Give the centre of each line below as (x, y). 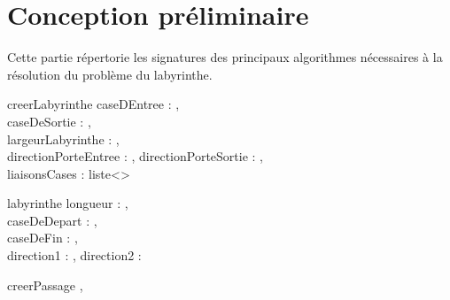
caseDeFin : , (43, 238)
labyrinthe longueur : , (68, 203)
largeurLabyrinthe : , (63, 138)
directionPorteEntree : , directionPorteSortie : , (136, 156)
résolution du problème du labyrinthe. (110, 74)
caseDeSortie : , (49, 121)
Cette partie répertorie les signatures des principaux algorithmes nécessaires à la (225, 57)
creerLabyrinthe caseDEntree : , (93, 104)
